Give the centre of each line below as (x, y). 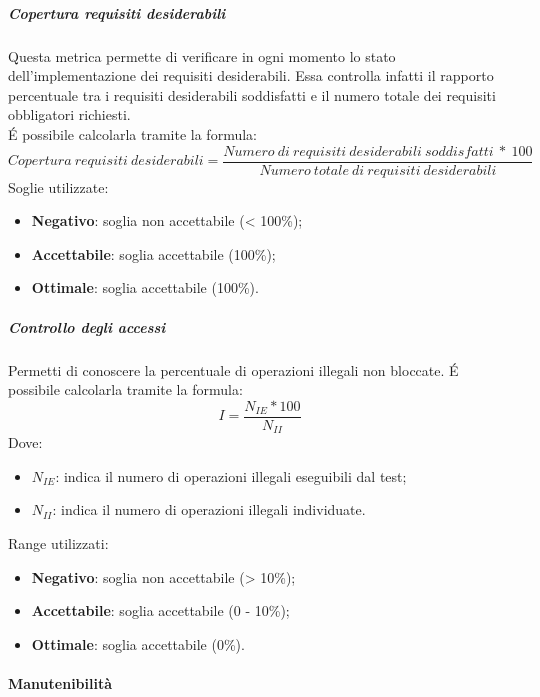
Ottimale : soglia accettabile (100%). (145, 287)
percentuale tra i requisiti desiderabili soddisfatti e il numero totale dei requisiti (252, 94)
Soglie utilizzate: (58, 186)
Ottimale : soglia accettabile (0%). (138, 643)
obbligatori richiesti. (69, 114)
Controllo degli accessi (87, 326)
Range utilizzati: (58, 543)
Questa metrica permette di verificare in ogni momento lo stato (202, 55)
